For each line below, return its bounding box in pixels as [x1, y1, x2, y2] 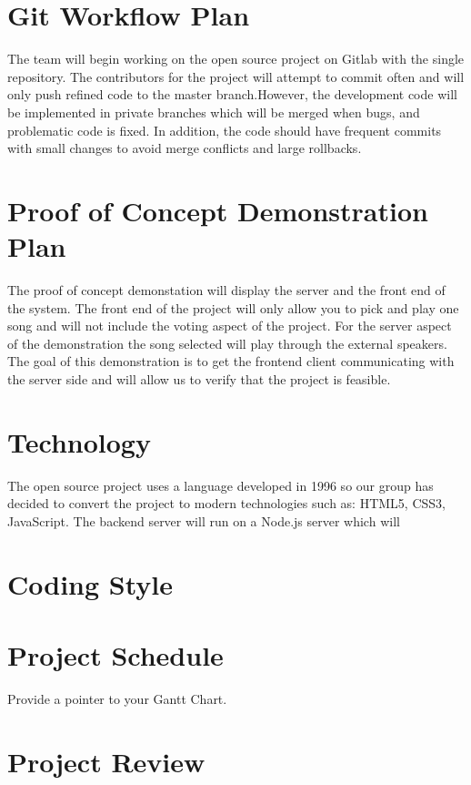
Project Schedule [7, 637, 224, 674]
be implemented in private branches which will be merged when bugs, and [7, 102, 420, 121]
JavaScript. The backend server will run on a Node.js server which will [7, 511, 400, 530]
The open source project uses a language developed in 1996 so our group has [7, 475, 434, 494]
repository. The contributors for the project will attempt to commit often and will [7, 66, 465, 86]
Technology [7, 423, 151, 460]
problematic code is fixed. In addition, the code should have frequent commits [7, 120, 442, 139]
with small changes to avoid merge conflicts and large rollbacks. [7, 138, 362, 158]
